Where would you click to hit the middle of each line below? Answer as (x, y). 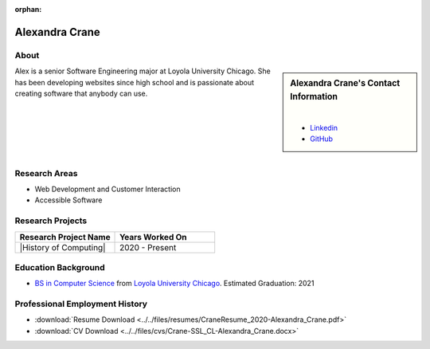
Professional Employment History (81, 304)
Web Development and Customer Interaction (107, 189)
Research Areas (46, 173)
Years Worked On (153, 237)
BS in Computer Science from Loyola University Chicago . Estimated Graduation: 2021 (174, 284)
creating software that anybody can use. (81, 93)
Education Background (60, 267)
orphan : (28, 9)
